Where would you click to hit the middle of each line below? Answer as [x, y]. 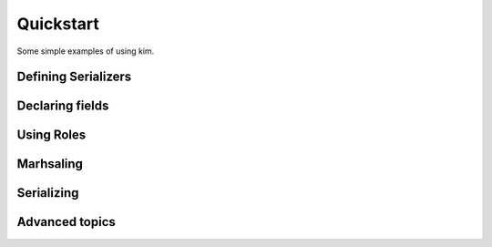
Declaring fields [63, 106]
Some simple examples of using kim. [86, 51]
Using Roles [51, 135]
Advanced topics [66, 222]
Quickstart [58, 24]
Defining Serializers [74, 77]
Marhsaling [50, 164]
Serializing [48, 193]
